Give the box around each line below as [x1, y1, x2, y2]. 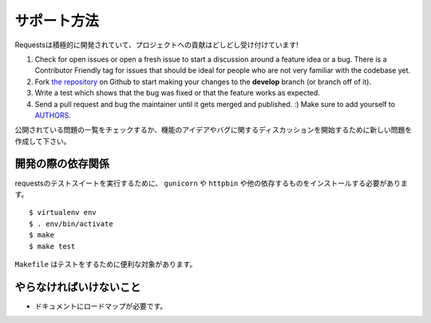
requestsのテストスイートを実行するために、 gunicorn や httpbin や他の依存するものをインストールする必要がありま [14, 178, 408, 188]
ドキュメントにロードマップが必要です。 [34, 301, 168, 311]
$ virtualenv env [29, 208, 97, 217]
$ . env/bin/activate [29, 219, 113, 228]
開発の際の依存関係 [14, 157, 109, 171]
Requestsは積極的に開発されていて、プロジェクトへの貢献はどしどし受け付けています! [14, 40, 299, 50]
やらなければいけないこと [14, 280, 141, 293]
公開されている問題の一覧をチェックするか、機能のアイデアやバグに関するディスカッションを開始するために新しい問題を [14, 125, 413, 135]
